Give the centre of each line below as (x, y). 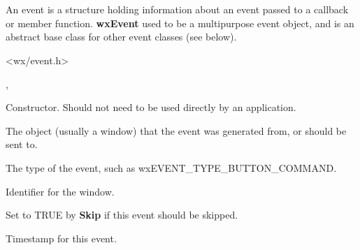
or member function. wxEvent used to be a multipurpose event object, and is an (180, 23)
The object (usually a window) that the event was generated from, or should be (176, 130)
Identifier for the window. (60, 191)
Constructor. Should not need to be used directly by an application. (151, 107)
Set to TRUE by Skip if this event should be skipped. (122, 215)
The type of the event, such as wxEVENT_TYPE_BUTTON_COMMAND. (171, 167)
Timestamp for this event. (61, 238)
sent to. (22, 144)
